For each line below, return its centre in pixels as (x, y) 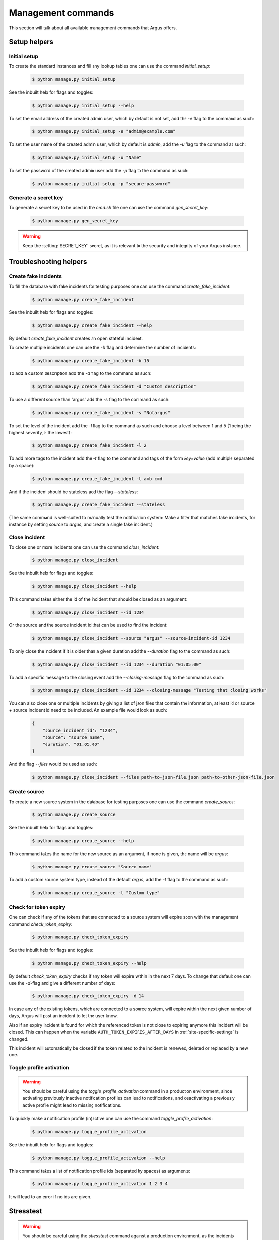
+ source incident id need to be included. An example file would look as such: (88, 710)
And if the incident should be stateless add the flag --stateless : (73, 492)
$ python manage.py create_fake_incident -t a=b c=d (97, 478)
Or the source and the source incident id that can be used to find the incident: (88, 625)
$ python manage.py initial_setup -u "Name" (87, 157)
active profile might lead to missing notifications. (72, 1105)
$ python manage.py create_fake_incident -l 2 (89, 446)
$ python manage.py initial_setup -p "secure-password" (101, 183)
